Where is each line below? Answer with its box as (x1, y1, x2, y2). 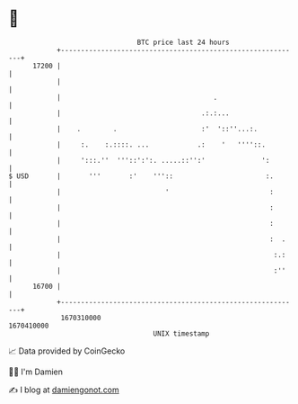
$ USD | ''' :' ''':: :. (8, 171, 275, 181)
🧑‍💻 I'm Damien (8, 366, 64, 377)
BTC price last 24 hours (136, 38, 230, 47)
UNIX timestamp (153, 328, 210, 338)
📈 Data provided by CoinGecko (8, 346, 126, 356)
